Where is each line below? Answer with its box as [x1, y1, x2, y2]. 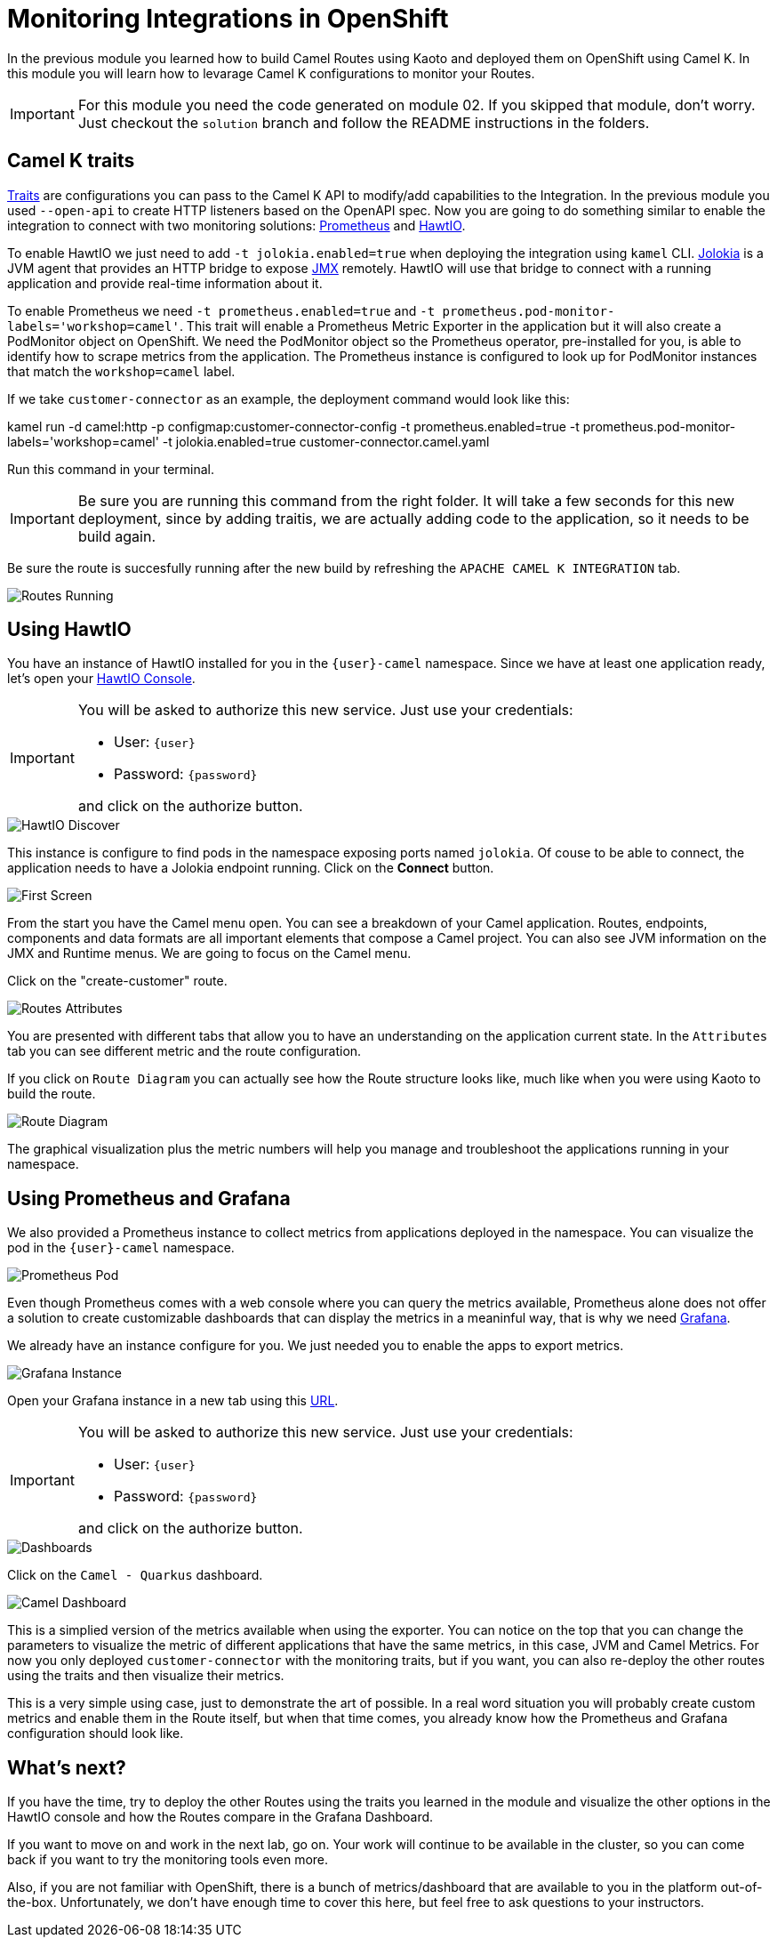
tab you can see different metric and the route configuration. [7, 1043, 362, 1059]
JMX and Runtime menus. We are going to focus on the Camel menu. [7, 945, 412, 961]
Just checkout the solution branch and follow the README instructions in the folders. [77, 113, 650, 132]
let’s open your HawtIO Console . [7, 671, 196, 687]
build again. [77, 527, 156, 545]
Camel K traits [7, 149, 135, 173]
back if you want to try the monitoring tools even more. [7, 1852, 329, 1868]
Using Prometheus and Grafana [7, 1187, 291, 1210]
